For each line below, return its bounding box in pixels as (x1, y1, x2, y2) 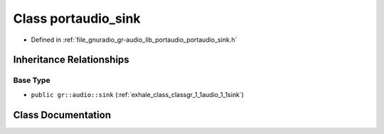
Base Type (13, 75, 50, 85)
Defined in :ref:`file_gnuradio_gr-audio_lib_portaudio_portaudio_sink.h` (31, 35, 238, 44)
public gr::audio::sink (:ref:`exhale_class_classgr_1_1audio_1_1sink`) (31, 90, 245, 99)
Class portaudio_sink (13, 11, 142, 26)
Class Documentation (13, 108, 112, 121)
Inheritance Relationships (13, 54, 129, 66)
